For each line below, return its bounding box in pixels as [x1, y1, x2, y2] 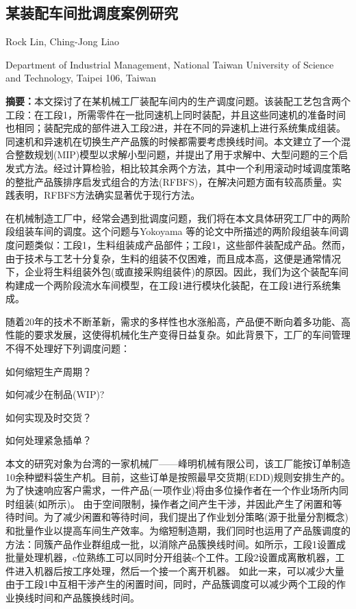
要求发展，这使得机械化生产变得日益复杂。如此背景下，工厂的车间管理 [34, 327, 351, 342]
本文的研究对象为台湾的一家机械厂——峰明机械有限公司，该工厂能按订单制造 [5, 456, 351, 471]
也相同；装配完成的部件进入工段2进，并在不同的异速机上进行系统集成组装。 [5, 121, 346, 135]
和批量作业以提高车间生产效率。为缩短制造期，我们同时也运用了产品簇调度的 [5, 523, 351, 538]
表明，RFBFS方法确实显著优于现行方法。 [14, 188, 201, 202]
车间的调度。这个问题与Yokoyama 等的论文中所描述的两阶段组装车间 [34, 224, 340, 238]
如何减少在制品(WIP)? [5, 387, 105, 401]
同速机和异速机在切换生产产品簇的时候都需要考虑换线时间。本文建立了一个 [5, 134, 341, 148]
